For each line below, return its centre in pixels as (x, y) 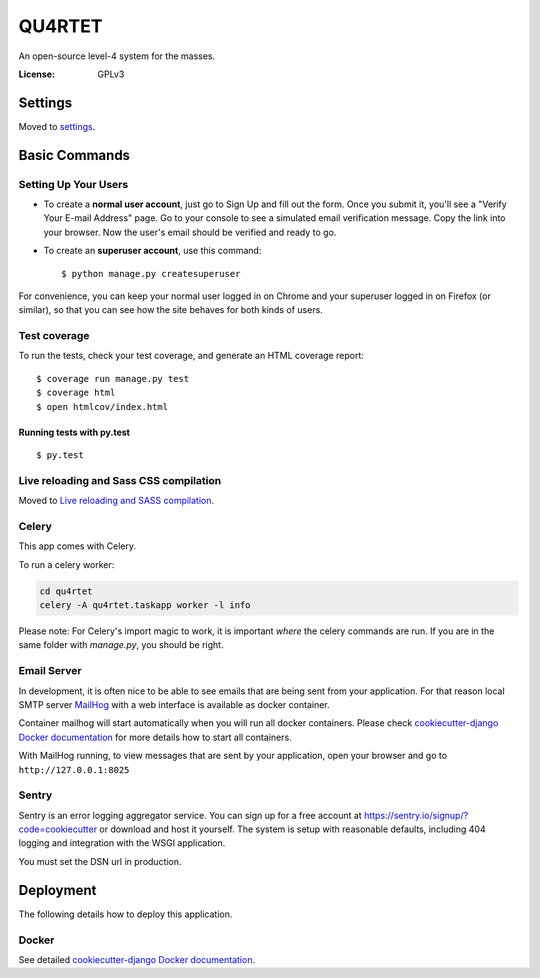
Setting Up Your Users (73, 184)
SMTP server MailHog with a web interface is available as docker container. (174, 704)
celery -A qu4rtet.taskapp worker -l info (145, 605)
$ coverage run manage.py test (113, 378)
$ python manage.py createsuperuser (151, 273)
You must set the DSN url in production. (100, 861)
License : (36, 74)
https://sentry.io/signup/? (416, 815)
